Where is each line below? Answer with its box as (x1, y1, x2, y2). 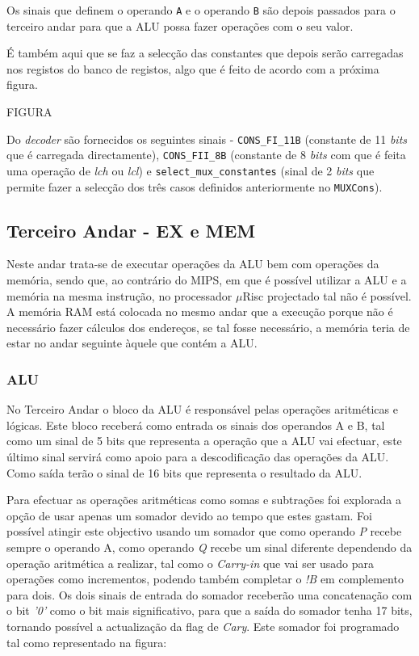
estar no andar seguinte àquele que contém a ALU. (6, 334, 258, 351)
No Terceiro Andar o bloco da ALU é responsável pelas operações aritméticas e (6, 401, 398, 418)
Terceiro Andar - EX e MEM (6, 217, 256, 242)
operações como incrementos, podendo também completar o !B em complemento (6, 570, 404, 587)
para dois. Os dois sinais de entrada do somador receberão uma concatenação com (6, 586, 413, 603)
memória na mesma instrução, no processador (6, 287, 233, 304)
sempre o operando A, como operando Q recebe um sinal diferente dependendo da (6, 538, 413, 555)
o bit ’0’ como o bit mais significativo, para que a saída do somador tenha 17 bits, (6, 602, 413, 619)
